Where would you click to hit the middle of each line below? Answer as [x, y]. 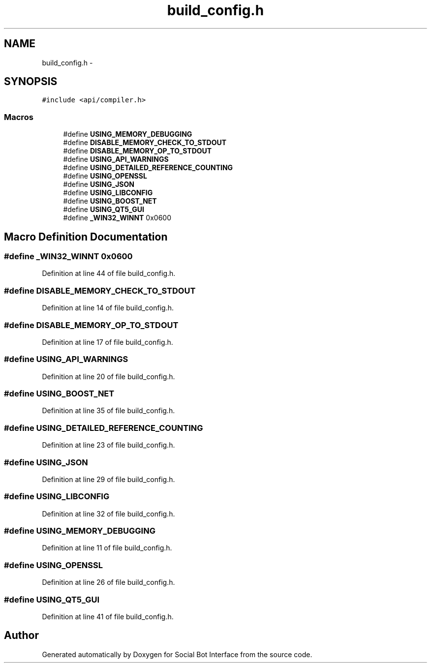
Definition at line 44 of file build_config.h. [109, 273]
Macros [19, 117]
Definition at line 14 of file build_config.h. [108, 308]
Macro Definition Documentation [86, 237]
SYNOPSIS [31, 82]
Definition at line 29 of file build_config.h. [108, 479]
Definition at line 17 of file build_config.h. [108, 342]
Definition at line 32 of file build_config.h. [108, 514]
